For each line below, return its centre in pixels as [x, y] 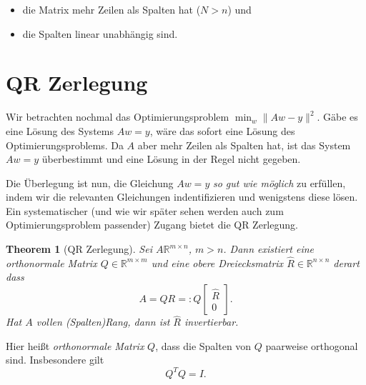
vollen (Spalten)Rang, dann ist [103, 322]
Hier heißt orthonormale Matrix [75, 345]
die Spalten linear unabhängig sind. [100, 33]
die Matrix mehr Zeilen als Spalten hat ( [112, 9]
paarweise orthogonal [312, 345]
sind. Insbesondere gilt [55, 360]
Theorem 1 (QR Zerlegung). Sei [79, 249]
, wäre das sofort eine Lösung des [222, 130]
